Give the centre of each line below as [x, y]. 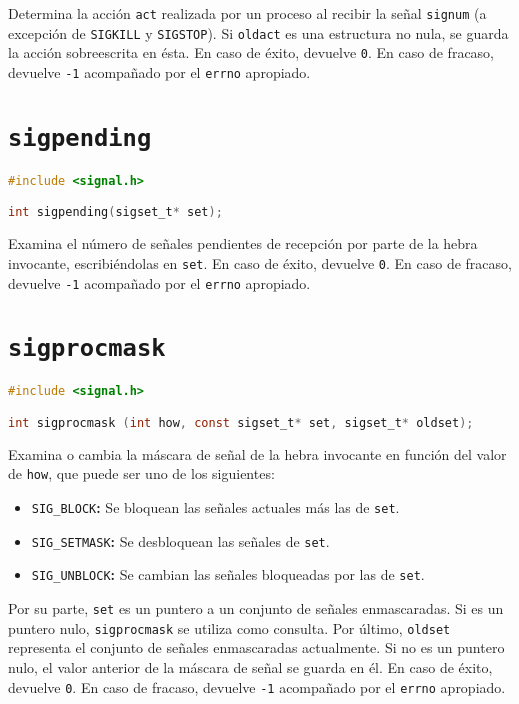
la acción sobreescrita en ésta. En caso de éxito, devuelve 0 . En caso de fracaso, [251, 52]
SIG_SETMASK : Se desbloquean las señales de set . [180, 540]
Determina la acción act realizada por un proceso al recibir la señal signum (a [247, 13]
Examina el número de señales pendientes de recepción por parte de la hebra [243, 243]
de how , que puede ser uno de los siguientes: [141, 473]
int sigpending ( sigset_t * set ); [115, 212]
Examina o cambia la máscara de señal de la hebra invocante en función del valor [257, 453]
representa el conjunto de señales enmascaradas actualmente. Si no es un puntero [256, 647]
